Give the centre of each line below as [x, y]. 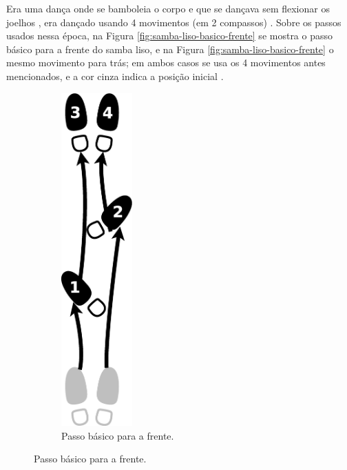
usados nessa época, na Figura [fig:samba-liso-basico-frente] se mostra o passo [170, 36]
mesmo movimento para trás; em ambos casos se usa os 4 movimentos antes [166, 62]
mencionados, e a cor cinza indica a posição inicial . [115, 76]
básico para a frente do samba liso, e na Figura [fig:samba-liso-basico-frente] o [170, 49]
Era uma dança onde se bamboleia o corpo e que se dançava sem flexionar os [168, 8]
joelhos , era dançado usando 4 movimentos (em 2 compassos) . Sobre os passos [174, 22]
